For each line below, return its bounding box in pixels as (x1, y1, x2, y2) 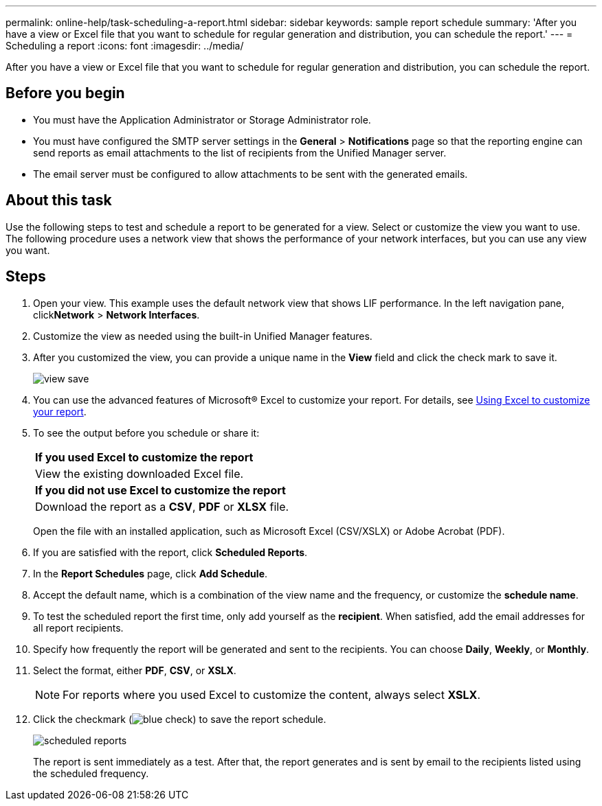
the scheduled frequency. (33, 767, 149, 779)
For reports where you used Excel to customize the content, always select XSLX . (63, 687, 481, 702)
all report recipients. (33, 621, 124, 634)
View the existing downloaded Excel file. (35, 466, 244, 481)
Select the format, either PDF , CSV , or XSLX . (33, 664, 236, 676)
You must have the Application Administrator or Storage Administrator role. (33, 113, 371, 126)
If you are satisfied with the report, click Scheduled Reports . (33, 546, 308, 558)
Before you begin (5, 84, 125, 102)
